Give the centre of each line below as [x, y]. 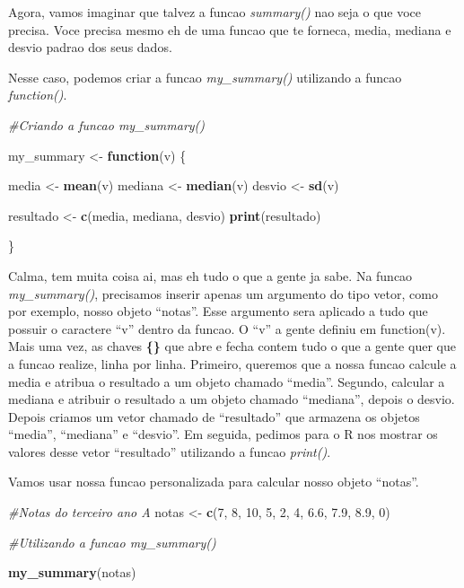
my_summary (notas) [72, 572]
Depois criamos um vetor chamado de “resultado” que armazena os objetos [214, 416]
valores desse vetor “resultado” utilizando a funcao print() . [170, 451]
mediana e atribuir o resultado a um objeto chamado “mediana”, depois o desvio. [232, 399]
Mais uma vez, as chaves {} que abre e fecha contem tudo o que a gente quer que [232, 346]
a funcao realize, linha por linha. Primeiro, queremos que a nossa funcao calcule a [232, 363]
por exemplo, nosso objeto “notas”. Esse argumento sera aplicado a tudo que [218, 311]
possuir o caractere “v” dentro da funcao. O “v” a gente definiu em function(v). [227, 328]
